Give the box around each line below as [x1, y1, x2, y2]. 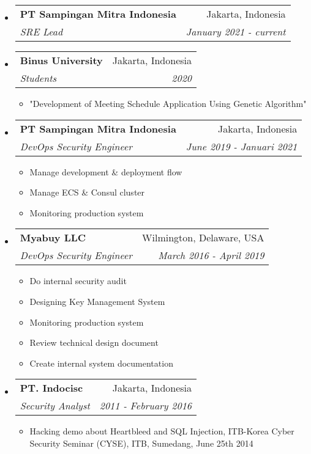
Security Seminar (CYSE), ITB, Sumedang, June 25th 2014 [29, 436, 253, 449]
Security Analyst [20, 398, 90, 413]
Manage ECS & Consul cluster [29, 186, 145, 199]
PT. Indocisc [20, 381, 83, 395]
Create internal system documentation [29, 356, 173, 369]
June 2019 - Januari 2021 [185, 139, 298, 153]
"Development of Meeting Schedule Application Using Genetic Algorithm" [29, 97, 307, 109]
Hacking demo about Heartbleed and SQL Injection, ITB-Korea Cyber [29, 425, 294, 438]
